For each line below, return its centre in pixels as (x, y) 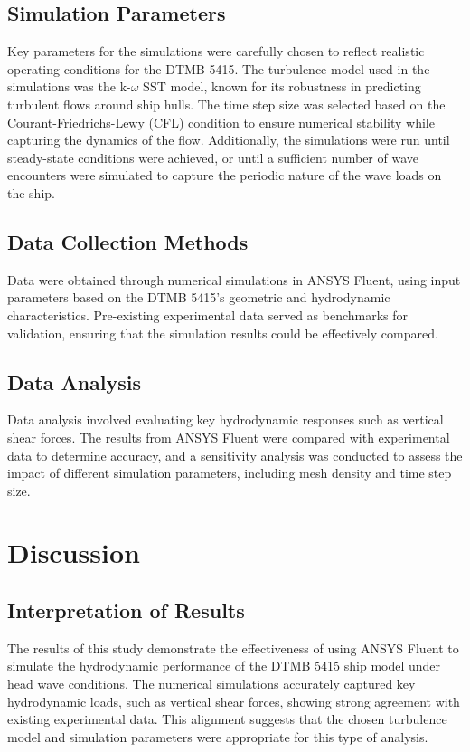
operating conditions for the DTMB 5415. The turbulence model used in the (219, 68)
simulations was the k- (69, 86)
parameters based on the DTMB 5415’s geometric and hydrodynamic (199, 297)
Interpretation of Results (126, 610)
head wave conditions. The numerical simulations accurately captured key (211, 684)
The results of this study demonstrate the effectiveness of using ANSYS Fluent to (233, 647)
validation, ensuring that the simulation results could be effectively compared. (223, 333)
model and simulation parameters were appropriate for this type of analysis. (218, 736)
